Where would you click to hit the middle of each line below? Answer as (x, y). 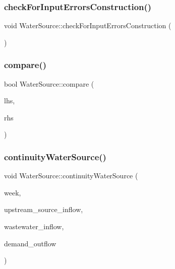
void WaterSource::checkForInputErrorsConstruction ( (88, 25)
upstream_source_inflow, (44, 209)
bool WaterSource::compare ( (49, 83)
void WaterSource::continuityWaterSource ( (71, 176)
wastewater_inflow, (34, 226)
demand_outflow (30, 243)
